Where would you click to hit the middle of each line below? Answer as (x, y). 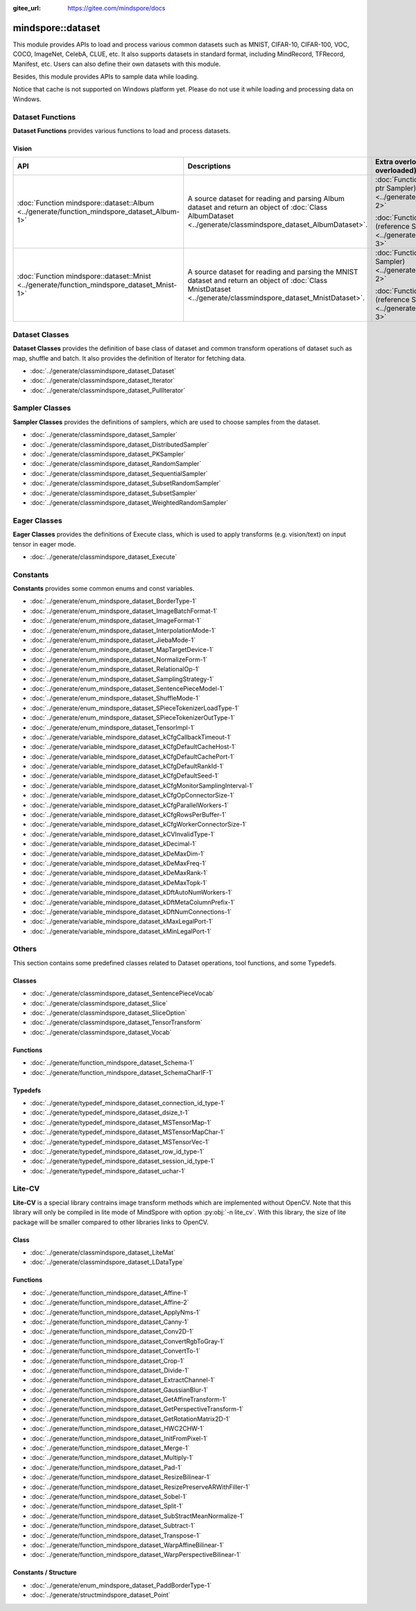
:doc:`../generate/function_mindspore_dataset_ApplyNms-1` (115, 1312)
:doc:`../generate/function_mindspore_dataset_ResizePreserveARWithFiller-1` (140, 1487)
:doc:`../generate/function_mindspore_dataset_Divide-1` (110, 1370)
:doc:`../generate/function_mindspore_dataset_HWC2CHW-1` (117, 1429)
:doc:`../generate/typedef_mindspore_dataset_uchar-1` (108, 1171)
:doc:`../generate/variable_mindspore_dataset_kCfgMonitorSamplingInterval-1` (142, 785)
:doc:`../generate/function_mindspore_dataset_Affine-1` (109, 1293)
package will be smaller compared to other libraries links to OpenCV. (111, 1222)
